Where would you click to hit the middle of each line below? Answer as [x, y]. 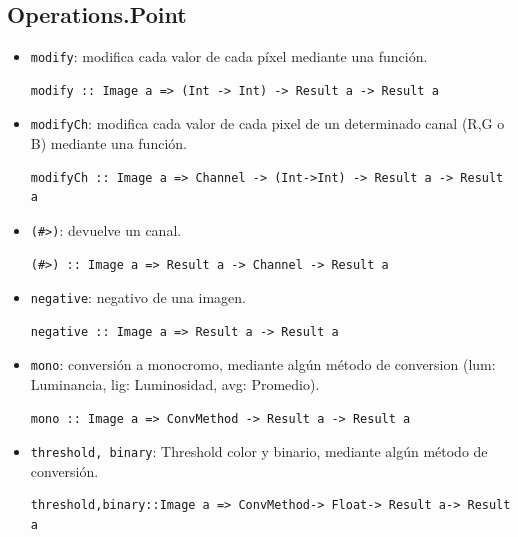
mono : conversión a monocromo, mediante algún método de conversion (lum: [263, 364]
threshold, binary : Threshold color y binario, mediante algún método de [259, 451]
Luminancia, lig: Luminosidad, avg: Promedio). [175, 384]
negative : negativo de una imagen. [138, 297]
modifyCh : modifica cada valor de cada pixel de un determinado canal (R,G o [267, 123]
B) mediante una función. [108, 143]
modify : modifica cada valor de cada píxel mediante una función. [229, 56]
